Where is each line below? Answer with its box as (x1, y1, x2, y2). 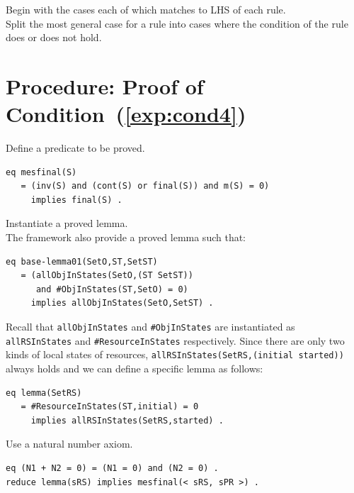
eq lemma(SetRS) (6, 387, 82, 398)
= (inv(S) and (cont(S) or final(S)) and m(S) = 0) (21, 181, 270, 192)
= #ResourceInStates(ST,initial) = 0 (21, 401, 199, 412)
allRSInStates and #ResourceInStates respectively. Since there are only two (6, 333, 345, 348)
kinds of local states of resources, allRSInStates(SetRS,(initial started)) (6, 347, 344, 362)
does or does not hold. (6, 30, 102, 45)
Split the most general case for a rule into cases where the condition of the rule (6, 16, 348, 31)
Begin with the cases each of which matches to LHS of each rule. (6, 2, 286, 16)
